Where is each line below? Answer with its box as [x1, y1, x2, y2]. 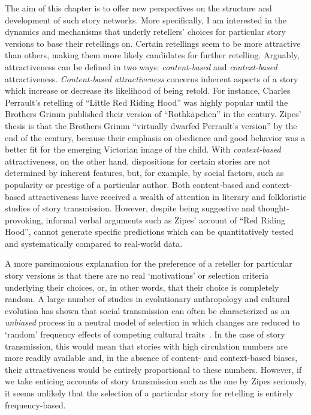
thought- [258, 202, 289, 214]
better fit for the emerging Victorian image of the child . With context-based [5, 143, 281, 156]
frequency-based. [5, 398, 66, 411]
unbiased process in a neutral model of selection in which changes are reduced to [5, 316, 300, 329]
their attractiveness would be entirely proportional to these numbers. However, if [5, 363, 302, 375]
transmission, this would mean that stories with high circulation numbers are [5, 339, 288, 352]
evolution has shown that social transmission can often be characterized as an [5, 304, 290, 317]
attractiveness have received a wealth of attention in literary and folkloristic [28, 190, 307, 202]
